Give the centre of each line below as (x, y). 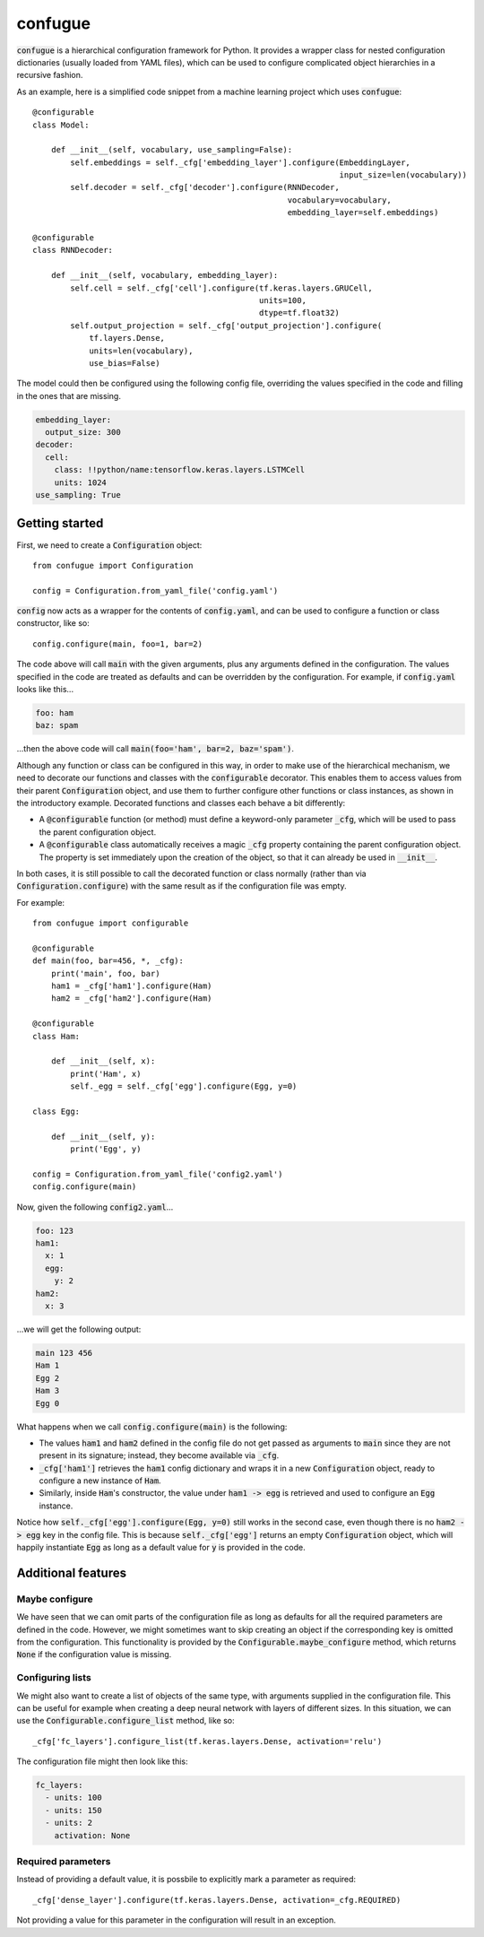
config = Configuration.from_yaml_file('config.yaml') (156, 591)
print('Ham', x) (106, 1073)
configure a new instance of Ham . (100, 1481)
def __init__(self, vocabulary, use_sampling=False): (172, 150)
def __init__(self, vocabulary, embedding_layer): (164, 275)
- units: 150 (73, 1810)
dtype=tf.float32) (299, 313)
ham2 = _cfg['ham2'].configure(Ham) (131, 999)
